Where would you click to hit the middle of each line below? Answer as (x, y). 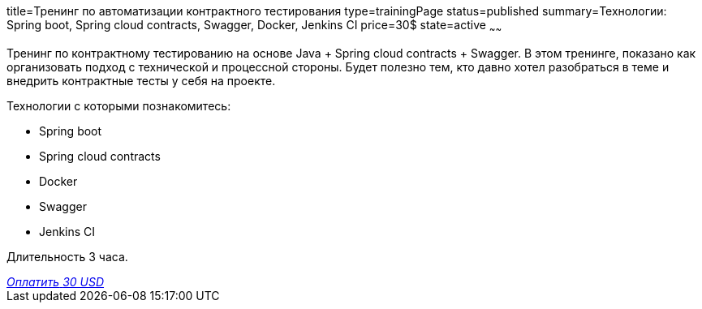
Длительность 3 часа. (67, 256)
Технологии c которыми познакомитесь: (119, 105)
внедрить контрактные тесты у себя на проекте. (141, 80)
